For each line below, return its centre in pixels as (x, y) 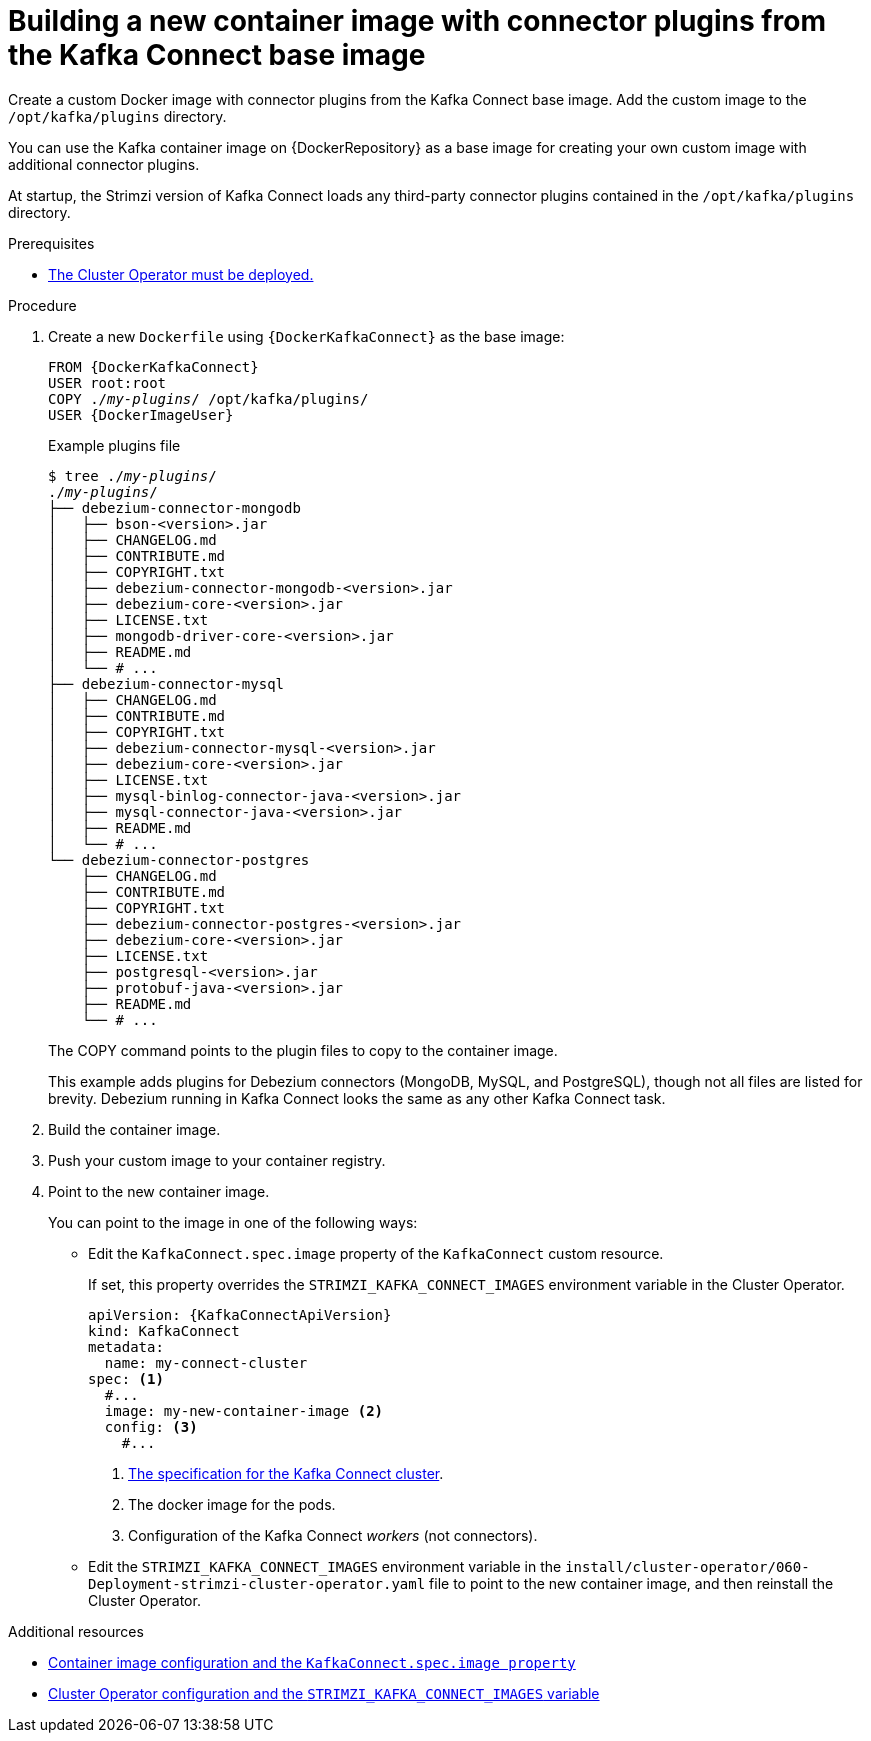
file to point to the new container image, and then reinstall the (631, 1583)
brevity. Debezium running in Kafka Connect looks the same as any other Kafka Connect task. (357, 1098)
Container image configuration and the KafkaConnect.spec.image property (312, 1662)
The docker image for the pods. (232, 1504)
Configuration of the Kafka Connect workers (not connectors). (333, 1535)
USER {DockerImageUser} (141, 414)
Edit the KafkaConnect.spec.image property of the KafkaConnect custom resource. (376, 1253)
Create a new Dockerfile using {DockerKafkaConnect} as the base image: (306, 336)
